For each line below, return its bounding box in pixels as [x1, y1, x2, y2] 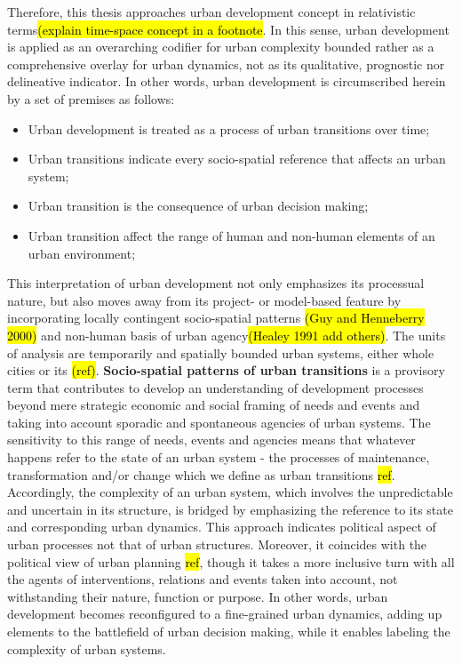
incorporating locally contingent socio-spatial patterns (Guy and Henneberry [7, 308, 425, 327]
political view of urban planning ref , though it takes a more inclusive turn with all [7, 552, 455, 571]
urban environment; [28, 244, 136, 262]
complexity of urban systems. [7, 639, 166, 658]
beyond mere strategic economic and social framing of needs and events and [7, 396, 420, 414]
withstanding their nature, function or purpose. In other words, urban [7, 587, 388, 605]
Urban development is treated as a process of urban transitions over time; [28, 119, 430, 138]
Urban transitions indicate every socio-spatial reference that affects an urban [28, 149, 446, 168]
